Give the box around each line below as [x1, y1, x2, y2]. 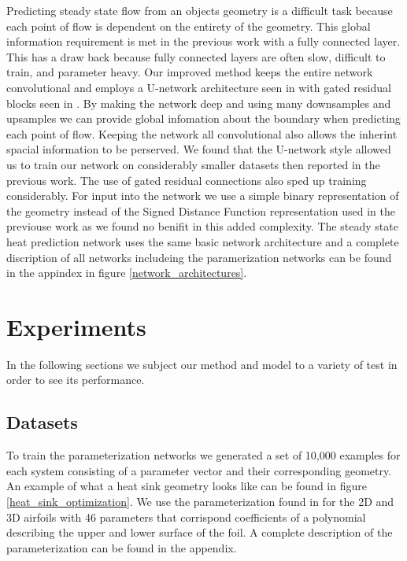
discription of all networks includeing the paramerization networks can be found [6, 249, 392, 265]
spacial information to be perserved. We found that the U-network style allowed [6, 141, 391, 157]
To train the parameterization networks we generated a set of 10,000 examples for [6, 447, 401, 463]
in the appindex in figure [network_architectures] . [6, 264, 247, 281]
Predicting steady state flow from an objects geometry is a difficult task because [6, 2, 393, 18]
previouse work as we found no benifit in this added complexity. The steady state [6, 218, 398, 234]
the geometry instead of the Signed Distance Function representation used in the [6, 202, 395, 219]
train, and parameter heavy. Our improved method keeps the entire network [6, 64, 373, 80]
